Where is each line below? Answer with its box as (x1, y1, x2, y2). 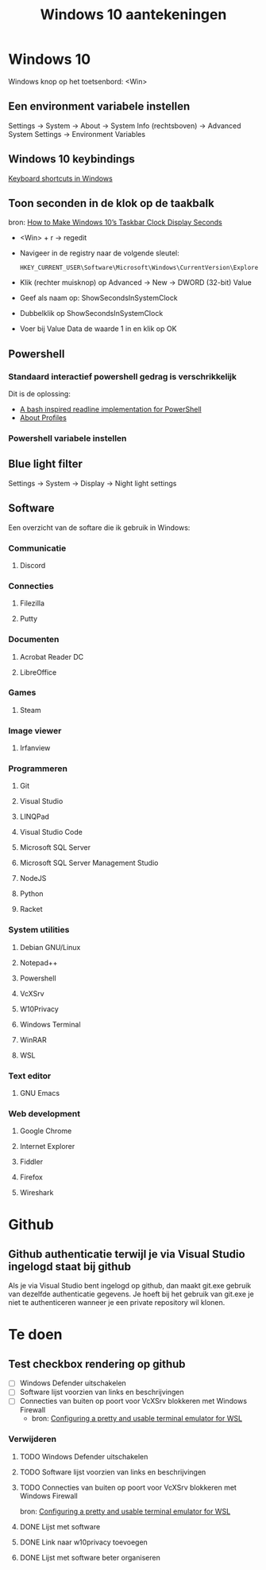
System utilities (8, 925, 70, 936)
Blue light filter (8, 458, 83, 471)
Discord (19, 560, 46, 570)
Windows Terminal (19, 1019, 81, 1029)
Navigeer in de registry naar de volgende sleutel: (19, 248, 180, 258)
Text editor (8, 1070, 52, 1081)
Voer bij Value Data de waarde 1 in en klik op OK (19, 324, 177, 333)
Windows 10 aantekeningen (40, 6, 227, 24)
